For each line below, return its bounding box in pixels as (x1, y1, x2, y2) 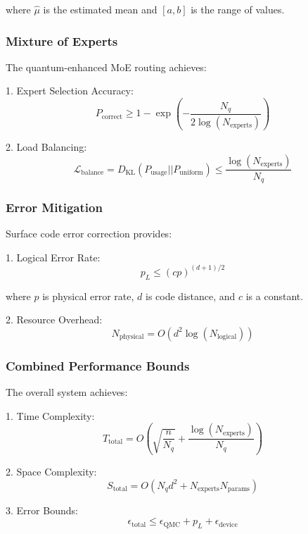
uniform (179, 169, 203, 177)
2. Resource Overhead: (6, 312, 103, 327)
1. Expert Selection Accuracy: (6, 83, 134, 98)
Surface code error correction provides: (6, 226, 172, 241)
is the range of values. (191, 2, 285, 16)
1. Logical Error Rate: (6, 249, 101, 264)
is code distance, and (146, 288, 236, 303)
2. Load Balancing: (6, 139, 87, 154)
